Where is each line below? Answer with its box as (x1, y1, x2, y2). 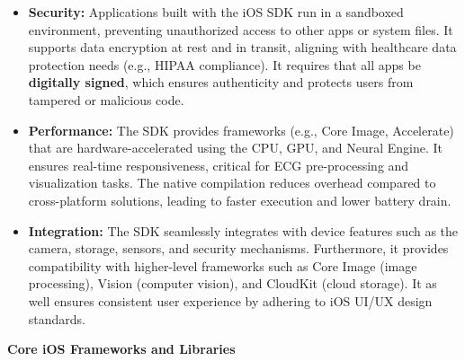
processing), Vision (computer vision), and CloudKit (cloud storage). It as (28, 274, 437, 293)
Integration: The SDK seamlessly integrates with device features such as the (28, 221, 459, 240)
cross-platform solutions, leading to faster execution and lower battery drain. (28, 190, 452, 209)
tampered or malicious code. (28, 90, 184, 109)
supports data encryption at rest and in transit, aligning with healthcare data (28, 38, 457, 57)
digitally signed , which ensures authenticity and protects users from (28, 73, 414, 92)
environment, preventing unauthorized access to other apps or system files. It (28, 20, 453, 39)
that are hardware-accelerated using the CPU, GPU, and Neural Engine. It (28, 138, 443, 157)
